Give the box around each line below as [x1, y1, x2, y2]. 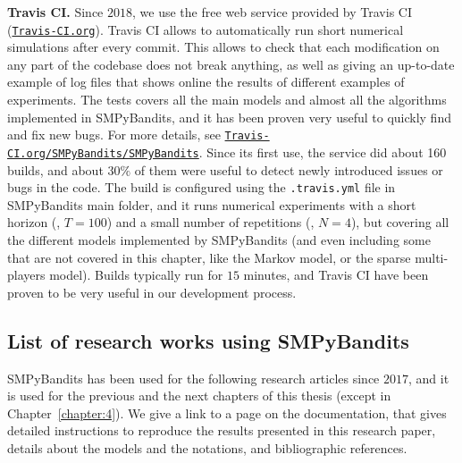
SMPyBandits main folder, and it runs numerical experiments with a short [7, 195, 416, 214]
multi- [415, 248, 449, 266]
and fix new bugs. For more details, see [7, 125, 221, 144]
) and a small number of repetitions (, [106, 213, 315, 231]
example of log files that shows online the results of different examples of [7, 72, 405, 91]
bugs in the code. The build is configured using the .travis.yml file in [7, 178, 396, 197]
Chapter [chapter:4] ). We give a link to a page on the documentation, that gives [7, 403, 447, 422]
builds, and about [7, 160, 104, 179]
